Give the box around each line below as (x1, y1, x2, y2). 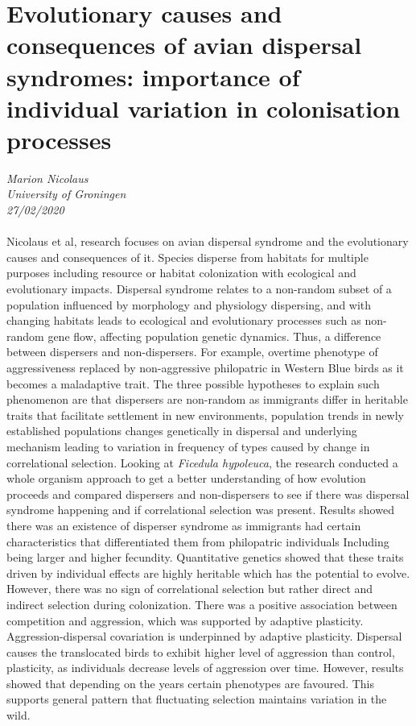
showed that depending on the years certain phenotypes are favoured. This (6, 674, 375, 691)
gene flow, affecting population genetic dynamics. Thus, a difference (47, 327, 381, 344)
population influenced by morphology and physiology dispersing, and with (6, 296, 372, 313)
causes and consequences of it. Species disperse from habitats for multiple (6, 248, 369, 265)
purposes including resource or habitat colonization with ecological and (6, 264, 356, 281)
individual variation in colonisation (6, 91, 401, 124)
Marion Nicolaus (6, 169, 89, 186)
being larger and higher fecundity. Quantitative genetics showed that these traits (6, 549, 404, 566)
